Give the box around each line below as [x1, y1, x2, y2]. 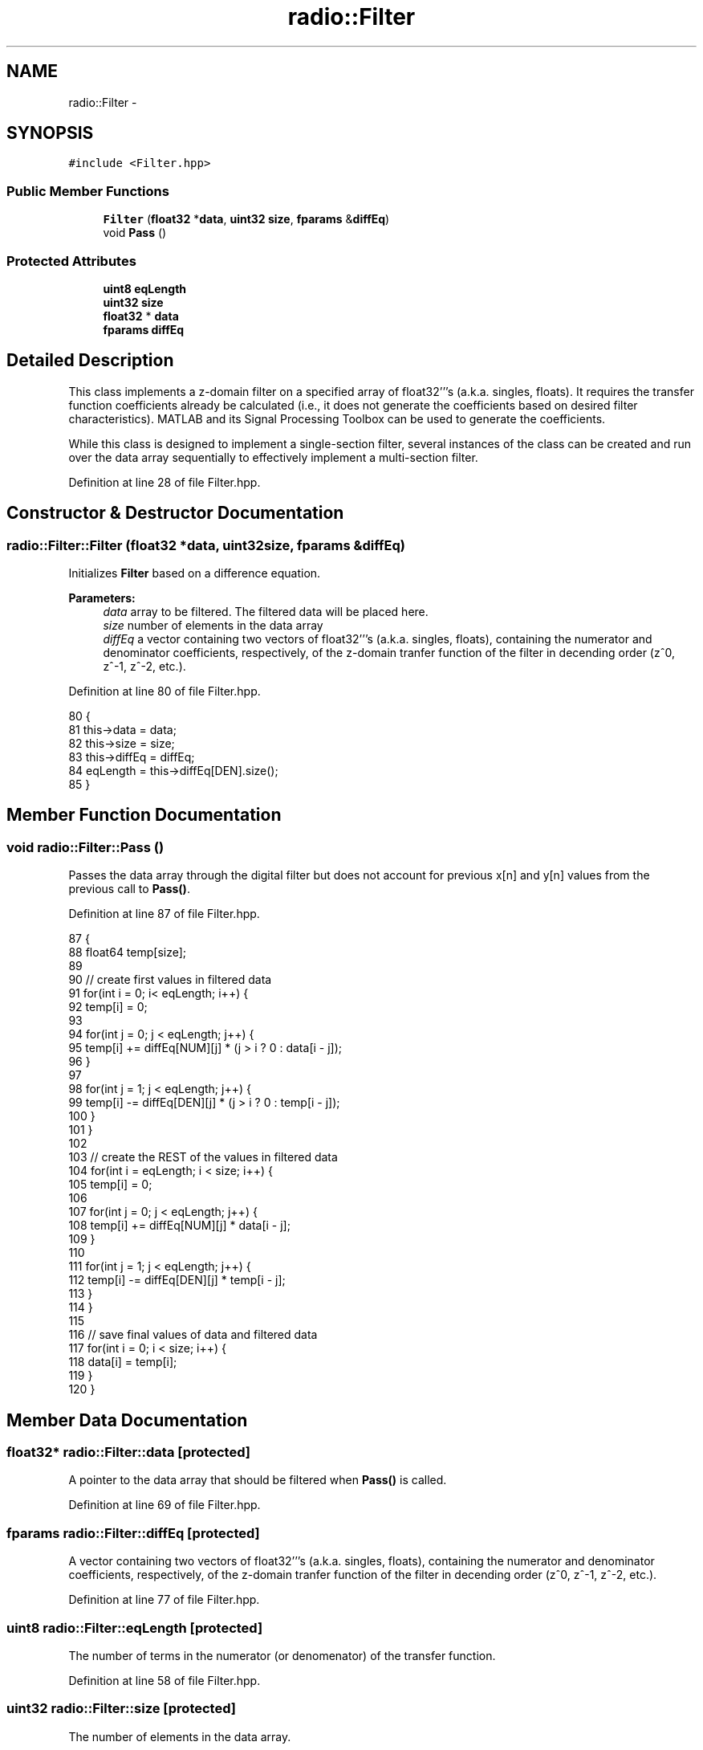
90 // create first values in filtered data [68, 973, 272, 987]
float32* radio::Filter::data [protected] [6, 1444, 250, 1461]
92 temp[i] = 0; [68, 1000, 148, 1014]
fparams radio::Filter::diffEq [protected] [6, 1524, 260, 1541]
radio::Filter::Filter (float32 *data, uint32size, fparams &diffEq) [6, 536, 405, 553]
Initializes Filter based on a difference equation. [68, 566, 321, 580]
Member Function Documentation [6, 805, 282, 826]
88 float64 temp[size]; [68, 945, 187, 960]
